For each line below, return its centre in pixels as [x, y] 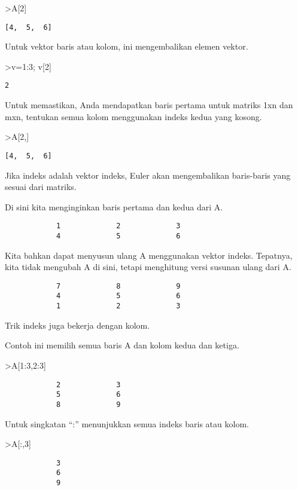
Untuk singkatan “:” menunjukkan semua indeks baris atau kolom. [127, 423]
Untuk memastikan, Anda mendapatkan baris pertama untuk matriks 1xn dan [149, 105]
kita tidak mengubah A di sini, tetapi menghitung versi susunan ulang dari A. [148, 267]
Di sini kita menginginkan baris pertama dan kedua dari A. [114, 206]
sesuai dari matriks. [41, 187]
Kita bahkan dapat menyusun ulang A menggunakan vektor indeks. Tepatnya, [149, 255]
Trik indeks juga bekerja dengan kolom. [77, 325]
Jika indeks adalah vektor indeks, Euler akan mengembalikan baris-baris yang [148, 175]
